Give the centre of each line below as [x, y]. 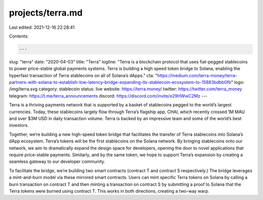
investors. [19, 125]
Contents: [19, 36]
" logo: [238, 82]
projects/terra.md [46, 13]
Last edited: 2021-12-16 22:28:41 [42, 27]
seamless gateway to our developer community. [57, 161]
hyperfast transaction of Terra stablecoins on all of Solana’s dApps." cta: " [83, 75]
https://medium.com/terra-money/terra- [197, 75]
